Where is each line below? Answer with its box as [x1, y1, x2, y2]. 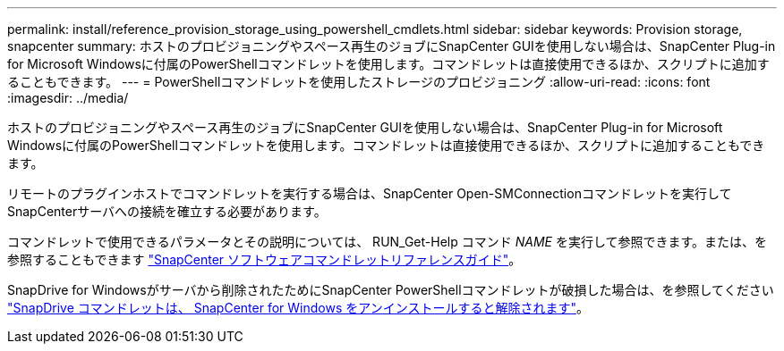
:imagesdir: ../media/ [7, 90, 129, 105]
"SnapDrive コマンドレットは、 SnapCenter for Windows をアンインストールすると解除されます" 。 [7, 300, 589, 315]
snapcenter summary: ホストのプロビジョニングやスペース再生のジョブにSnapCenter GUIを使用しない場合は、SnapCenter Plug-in [7, 38, 776, 54]
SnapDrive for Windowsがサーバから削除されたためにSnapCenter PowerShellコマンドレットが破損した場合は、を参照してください [7, 282, 774, 297]
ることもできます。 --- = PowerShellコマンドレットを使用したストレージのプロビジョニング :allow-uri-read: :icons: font [7, 74, 711, 89]
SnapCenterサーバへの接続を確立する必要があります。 [7, 204, 327, 219]
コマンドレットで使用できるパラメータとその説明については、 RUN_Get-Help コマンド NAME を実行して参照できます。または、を [7, 234, 768, 249]
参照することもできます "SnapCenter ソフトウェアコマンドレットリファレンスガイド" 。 [7, 252, 522, 267]
